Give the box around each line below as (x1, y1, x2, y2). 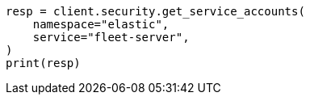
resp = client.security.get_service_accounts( (6, 5, 305, 18)
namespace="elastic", (32, 18, 170, 31)
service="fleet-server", (32, 31, 190, 44)
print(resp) (6, 57, 81, 69)
